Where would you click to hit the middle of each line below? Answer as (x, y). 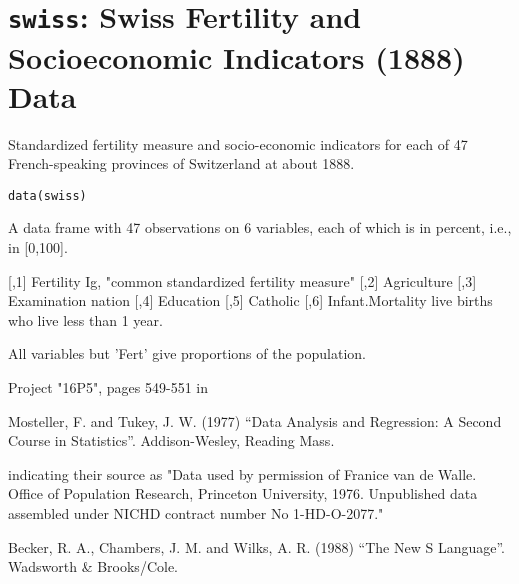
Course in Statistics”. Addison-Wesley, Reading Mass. (171, 440)
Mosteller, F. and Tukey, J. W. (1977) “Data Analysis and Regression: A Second (255, 420)
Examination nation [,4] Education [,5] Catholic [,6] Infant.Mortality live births (250, 300)
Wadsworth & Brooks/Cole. (93, 566)
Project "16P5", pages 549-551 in (108, 387)
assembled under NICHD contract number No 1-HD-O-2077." (196, 513)
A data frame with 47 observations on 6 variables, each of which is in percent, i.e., (260, 227)
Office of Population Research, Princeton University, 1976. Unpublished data (243, 493)
